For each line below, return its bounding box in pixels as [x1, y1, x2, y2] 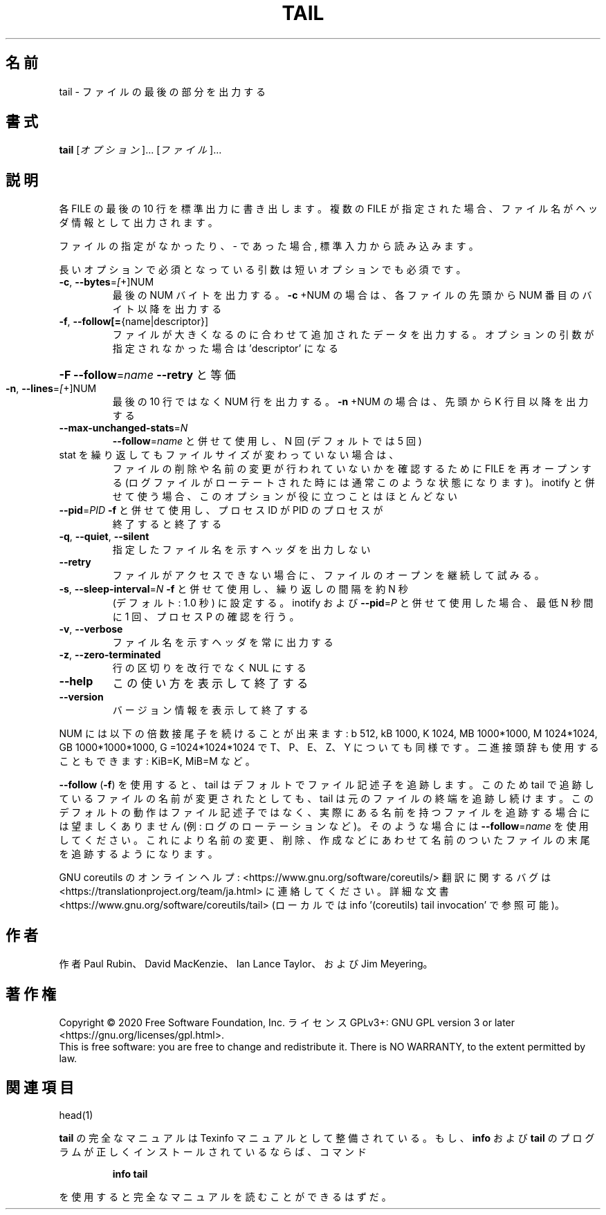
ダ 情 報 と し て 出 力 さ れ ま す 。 [59, 216, 218, 229]
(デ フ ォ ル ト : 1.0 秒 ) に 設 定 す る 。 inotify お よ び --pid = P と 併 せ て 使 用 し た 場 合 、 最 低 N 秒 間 [112, 597, 594, 609]
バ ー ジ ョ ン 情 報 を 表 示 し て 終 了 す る [112, 704, 309, 716]
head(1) [59, 1109, 93, 1121]
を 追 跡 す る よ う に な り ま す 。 [59, 848, 218, 860]
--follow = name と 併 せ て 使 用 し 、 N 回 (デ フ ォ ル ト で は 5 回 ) [112, 435, 422, 447]
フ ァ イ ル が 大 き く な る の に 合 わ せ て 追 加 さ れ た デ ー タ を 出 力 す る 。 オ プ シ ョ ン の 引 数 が [112, 328, 594, 341]
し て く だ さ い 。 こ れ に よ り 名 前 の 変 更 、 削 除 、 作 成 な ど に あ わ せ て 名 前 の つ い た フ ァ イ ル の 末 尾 [59, 834, 590, 846]
